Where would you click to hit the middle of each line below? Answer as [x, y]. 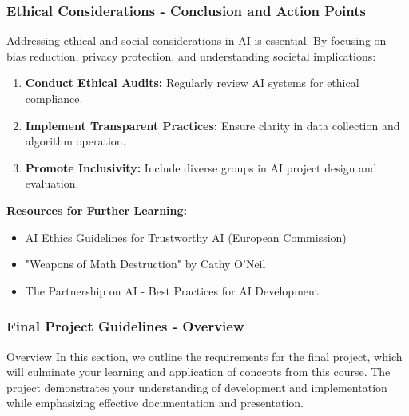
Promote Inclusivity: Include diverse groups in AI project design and [201, 167]
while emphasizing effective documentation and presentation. [155, 403]
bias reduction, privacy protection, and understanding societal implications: [191, 55]
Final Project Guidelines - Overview [125, 326]
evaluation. [52, 183]
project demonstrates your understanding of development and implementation [197, 387]
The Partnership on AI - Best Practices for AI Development [172, 290]
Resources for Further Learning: [97, 210]
